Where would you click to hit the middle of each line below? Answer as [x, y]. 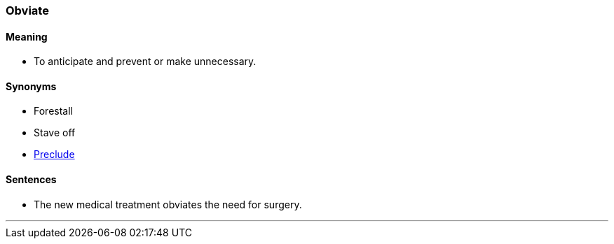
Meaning [27, 36]
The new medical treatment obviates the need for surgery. [168, 204]
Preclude [54, 155]
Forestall [53, 111]
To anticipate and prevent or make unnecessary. [145, 62]
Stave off [55, 133]
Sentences [31, 180]
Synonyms [31, 86]
